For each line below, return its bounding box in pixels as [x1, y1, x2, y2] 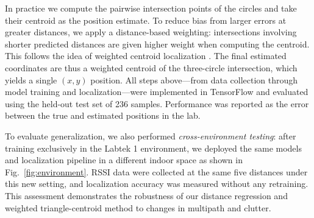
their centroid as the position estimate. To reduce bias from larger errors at [5, 13, 287, 26]
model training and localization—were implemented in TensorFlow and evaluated [5, 85, 309, 98]
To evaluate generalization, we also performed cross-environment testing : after [5, 129, 296, 142]
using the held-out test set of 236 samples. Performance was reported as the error [5, 97, 309, 110]
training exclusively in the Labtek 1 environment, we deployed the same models [5, 141, 302, 154]
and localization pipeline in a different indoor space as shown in [5, 153, 243, 166]
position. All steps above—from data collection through [90, 73, 298, 86]
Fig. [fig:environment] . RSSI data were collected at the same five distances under [5, 165, 308, 178]
